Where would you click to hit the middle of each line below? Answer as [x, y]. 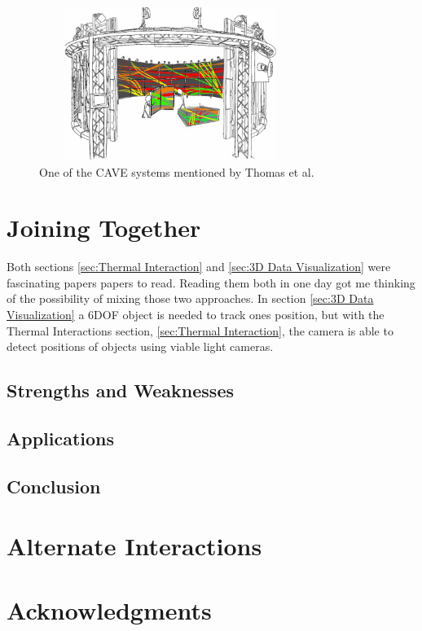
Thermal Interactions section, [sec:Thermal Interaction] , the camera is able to [200, 330]
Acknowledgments [109, 609]
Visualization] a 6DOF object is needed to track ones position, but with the [196, 315]
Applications [61, 438]
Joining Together [104, 228]
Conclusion [54, 486]
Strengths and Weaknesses [120, 390]
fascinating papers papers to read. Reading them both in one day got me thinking [211, 282]
